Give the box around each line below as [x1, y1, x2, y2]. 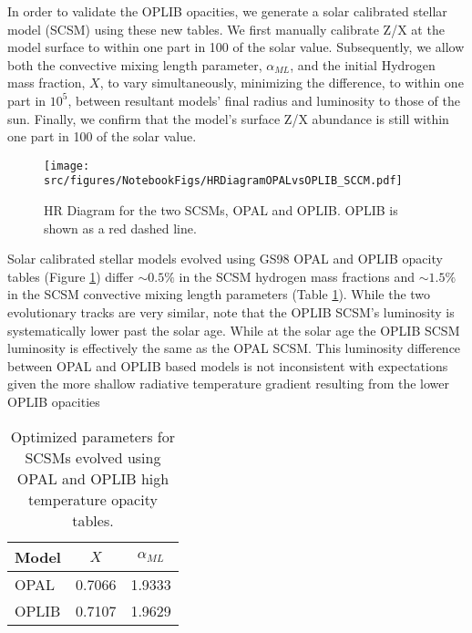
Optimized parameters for [10, 425, 176, 447]
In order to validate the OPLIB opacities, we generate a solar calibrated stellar [7, 2, 447, 20]
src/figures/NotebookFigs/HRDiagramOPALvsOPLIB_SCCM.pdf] [44, 174, 403, 188]
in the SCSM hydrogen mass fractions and [179, 266, 416, 285]
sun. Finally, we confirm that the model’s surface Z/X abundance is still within [7, 109, 449, 128]
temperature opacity [27, 488, 158, 510]
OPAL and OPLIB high [16, 467, 169, 489]
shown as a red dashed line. [44, 218, 197, 237]
